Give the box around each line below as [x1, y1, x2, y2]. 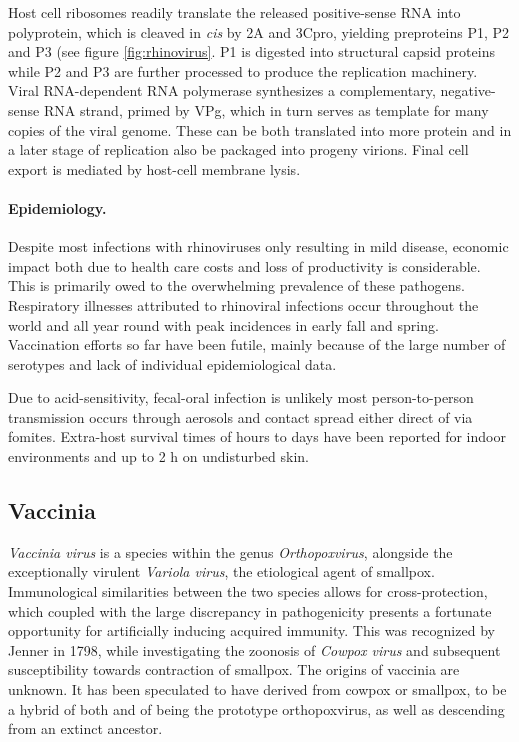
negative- [440, 80, 496, 101]
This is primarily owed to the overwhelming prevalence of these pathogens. [8, 275, 465, 296]
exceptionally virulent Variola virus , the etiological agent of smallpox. [8, 561, 435, 582]
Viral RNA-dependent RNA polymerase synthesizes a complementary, [8, 80, 436, 101]
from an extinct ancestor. [8, 718, 163, 739]
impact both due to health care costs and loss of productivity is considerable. [8, 255, 481, 276]
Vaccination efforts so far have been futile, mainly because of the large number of [8, 334, 506, 355]
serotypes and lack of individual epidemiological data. [8, 353, 337, 374]
